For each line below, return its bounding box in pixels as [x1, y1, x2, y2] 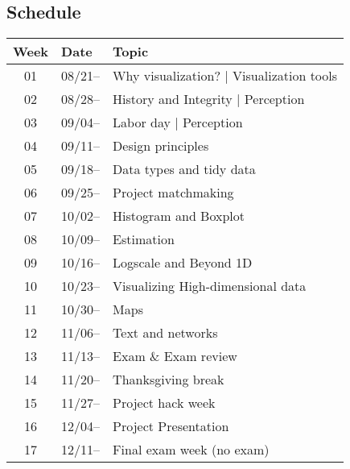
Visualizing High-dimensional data [113, 276, 307, 296]
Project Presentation [113, 417, 229, 436]
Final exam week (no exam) [113, 440, 270, 459]
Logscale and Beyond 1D [113, 253, 253, 272]
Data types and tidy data [113, 160, 256, 179]
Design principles [113, 136, 209, 156]
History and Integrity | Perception [113, 89, 305, 109]
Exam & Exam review [113, 347, 237, 366]
